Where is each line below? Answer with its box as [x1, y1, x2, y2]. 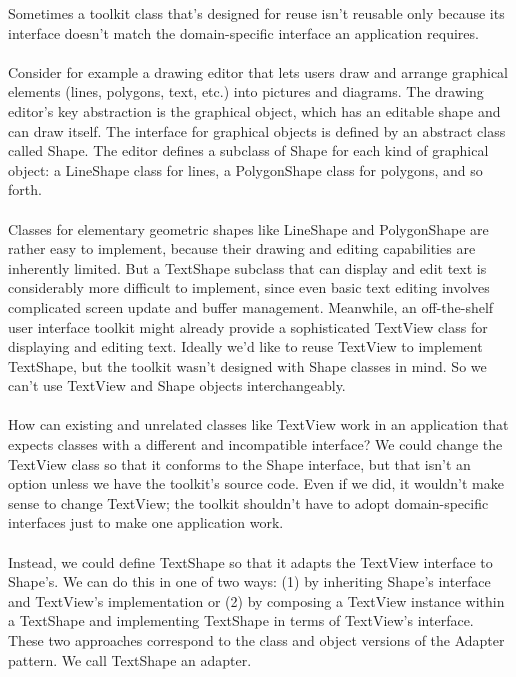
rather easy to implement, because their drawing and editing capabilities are [8, 238, 476, 259]
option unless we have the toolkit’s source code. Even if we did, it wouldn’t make [8, 473, 504, 494]
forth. [8, 179, 42, 200]
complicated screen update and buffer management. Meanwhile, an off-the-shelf [8, 296, 494, 317]
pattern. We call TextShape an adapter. [8, 649, 252, 670]
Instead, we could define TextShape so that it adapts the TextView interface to [8, 551, 493, 572]
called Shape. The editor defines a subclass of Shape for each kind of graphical [8, 140, 489, 161]
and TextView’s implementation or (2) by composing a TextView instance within [8, 590, 505, 611]
